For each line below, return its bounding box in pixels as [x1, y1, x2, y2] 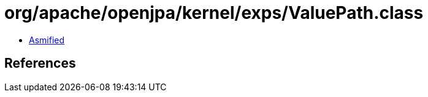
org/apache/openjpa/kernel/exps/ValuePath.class [4, 2, 424, 23]
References [4, 56, 76, 71]
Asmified [29, 34, 65, 45]
